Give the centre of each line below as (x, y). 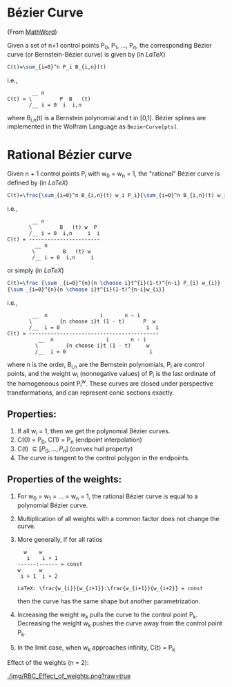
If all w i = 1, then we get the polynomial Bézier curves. (94, 432)
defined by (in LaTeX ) (38, 183)
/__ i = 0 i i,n (55, 105)
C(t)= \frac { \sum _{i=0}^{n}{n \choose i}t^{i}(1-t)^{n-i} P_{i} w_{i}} (114, 283)
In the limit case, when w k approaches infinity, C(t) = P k (96, 648)
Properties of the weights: (65, 479)
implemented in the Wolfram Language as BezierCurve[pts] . (93, 126)
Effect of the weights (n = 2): (48, 662)
